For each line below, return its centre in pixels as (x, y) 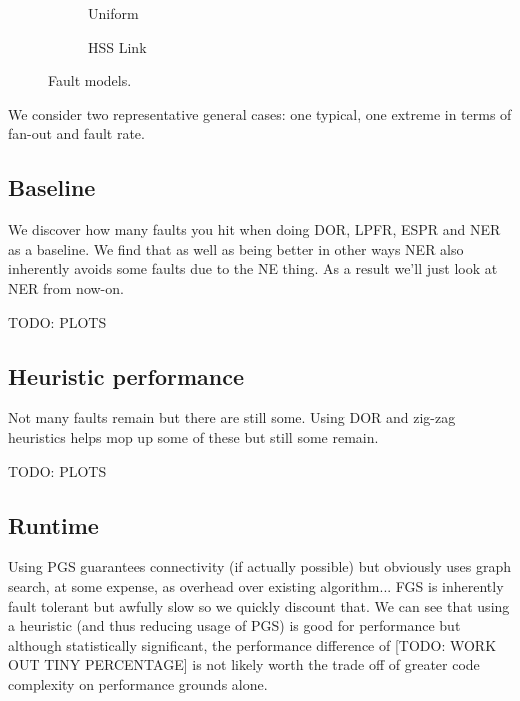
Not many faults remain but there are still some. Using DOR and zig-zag (232, 417)
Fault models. (90, 80)
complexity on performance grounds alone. (138, 683)
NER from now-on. (66, 287)
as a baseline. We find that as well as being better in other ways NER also (236, 248)
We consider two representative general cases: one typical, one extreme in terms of (260, 113)
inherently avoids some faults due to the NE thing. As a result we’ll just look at (253, 268)
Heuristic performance (126, 375)
